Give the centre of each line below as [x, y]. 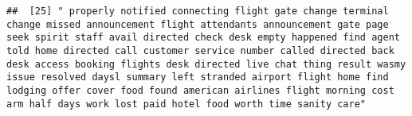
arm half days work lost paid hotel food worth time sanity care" [186, 104]
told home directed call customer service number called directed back [200, 50]
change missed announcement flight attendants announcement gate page [198, 24]
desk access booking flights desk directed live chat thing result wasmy [206, 64]
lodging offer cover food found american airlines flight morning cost [200, 90]
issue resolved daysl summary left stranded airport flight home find [198, 77]
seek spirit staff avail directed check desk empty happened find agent [203, 38]
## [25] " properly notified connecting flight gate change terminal [198, 11]
